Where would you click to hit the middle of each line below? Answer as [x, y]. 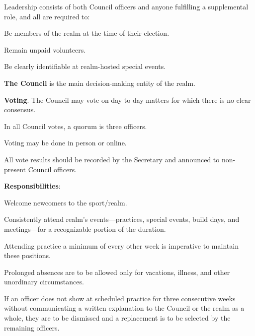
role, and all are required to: [47, 16]
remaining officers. [32, 327]
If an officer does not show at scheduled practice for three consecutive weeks [120, 298]
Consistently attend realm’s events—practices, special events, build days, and [122, 219]
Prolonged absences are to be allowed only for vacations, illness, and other [117, 272]
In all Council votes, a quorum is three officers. [76, 126]
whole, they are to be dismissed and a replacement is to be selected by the [117, 318]
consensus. [20, 109]
